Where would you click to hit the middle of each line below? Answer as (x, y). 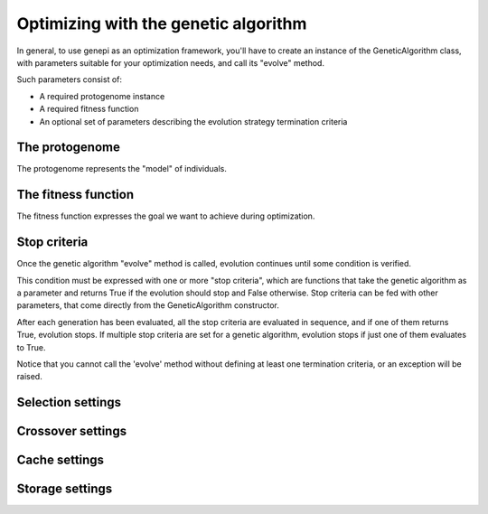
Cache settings (60, 460)
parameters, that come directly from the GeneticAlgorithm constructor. (148, 305)
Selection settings (69, 402)
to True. (31, 347)
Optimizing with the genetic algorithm (162, 23)
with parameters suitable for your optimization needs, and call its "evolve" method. (171, 62)
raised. (29, 377)
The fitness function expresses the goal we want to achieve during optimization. (166, 216)
